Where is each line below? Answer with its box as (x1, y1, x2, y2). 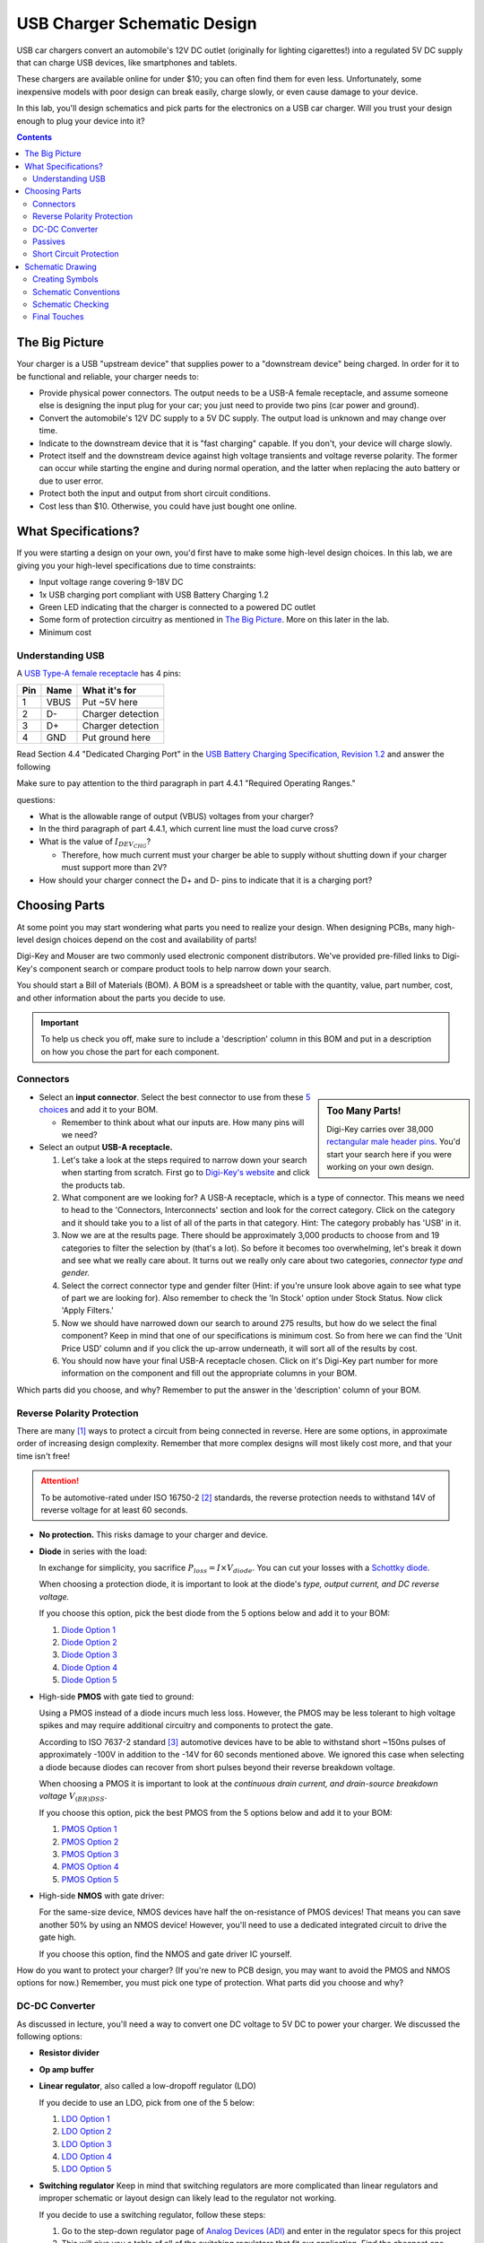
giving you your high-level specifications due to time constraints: (16, 560, 256, 571)
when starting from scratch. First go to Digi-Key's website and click (61, 1167, 311, 1178)
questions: (16, 794, 56, 805)
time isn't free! (16, 1450, 71, 1462)
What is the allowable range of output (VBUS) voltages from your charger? (39, 810, 314, 821)
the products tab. (61, 1180, 125, 1191)
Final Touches (32, 311, 84, 322)
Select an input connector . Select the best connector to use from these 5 (39, 1091, 311, 1103)
